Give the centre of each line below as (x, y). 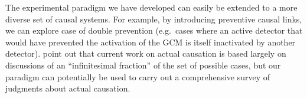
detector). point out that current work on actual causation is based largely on (146, 53)
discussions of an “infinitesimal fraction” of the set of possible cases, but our (143, 65)
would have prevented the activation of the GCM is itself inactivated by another (151, 42)
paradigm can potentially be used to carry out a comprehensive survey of (138, 76)
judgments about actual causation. (68, 88)
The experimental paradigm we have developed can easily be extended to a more (151, 7)
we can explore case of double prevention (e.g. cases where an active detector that (154, 30)
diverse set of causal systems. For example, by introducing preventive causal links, (154, 19)
